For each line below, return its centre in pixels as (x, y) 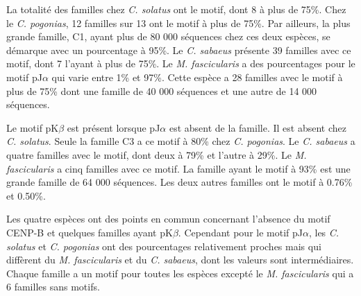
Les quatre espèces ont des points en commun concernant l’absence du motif (168, 219)
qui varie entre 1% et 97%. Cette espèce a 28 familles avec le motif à (197, 77)
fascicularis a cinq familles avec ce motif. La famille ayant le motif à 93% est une (178, 168)
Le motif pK (33, 127)
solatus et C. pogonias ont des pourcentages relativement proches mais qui (164, 246)
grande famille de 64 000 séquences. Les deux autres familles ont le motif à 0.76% (179, 182)
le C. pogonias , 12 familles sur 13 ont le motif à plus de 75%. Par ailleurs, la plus (178, 23)
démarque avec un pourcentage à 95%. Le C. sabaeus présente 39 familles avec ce (179, 50)
